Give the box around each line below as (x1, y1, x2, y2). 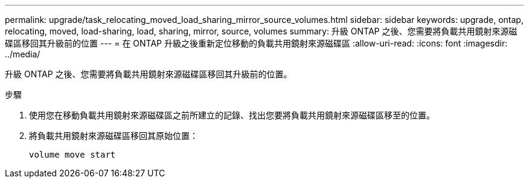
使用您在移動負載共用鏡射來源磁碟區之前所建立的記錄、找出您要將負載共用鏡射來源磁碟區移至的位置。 (29, 110, 435, 120)
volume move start (29, 150, 116, 159)
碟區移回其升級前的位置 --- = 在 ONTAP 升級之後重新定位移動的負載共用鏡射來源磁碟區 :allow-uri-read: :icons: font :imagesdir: (5, 38, 508, 48)
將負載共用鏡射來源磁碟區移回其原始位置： (29, 130, 198, 141)
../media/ (5, 49, 40, 59)
